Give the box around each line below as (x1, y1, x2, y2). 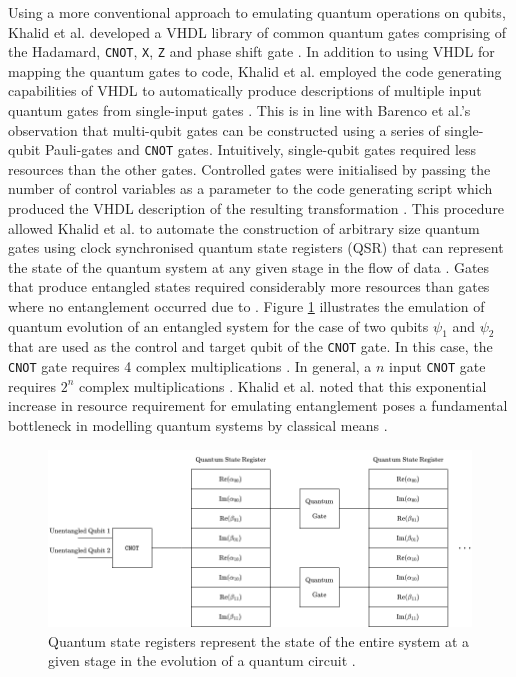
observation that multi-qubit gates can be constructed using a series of (8, 119, 440, 140)
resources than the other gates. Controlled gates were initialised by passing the (8, 158, 491, 179)
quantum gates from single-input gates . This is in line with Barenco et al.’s (8, 100, 471, 121)
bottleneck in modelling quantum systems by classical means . (8, 414, 388, 435)
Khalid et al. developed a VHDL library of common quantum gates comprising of (8, 21, 507, 42)
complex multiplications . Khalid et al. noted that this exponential (78, 375, 487, 396)
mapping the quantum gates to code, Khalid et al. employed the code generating (8, 60, 502, 81)
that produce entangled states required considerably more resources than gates (8, 276, 490, 297)
